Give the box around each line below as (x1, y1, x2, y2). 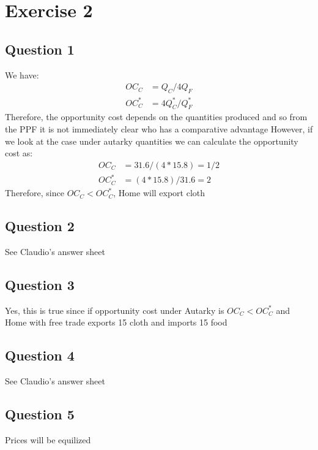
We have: (5, 68, 39, 81)
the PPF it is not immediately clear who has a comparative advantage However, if (5, 122, 313, 135)
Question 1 (5, 39, 75, 58)
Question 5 (5, 405, 75, 424)
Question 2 (5, 216, 75, 235)
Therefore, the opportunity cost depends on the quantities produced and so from (5, 110, 308, 123)
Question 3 (5, 275, 75, 294)
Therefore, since (5, 186, 64, 199)
